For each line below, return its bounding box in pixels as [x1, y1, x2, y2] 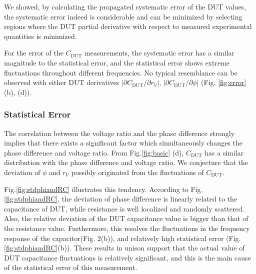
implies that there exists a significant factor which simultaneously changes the [4, 137, 242, 148]
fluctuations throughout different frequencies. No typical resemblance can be [4, 67, 237, 77]
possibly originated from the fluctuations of [71, 166, 204, 177]
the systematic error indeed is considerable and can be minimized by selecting [4, 11, 242, 21]
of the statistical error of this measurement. [4, 262, 137, 272]
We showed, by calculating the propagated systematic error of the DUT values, [4, 1, 246, 11]
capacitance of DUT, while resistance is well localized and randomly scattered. [4, 203, 244, 213]
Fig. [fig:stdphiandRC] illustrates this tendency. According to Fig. [4, 183, 203, 194]
